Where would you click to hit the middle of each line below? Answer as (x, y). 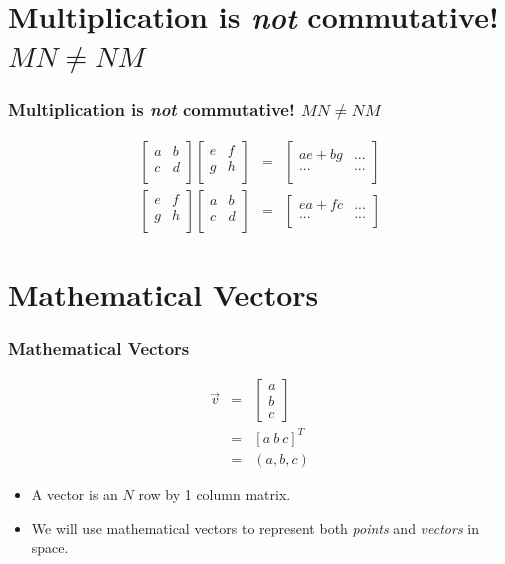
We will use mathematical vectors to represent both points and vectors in (255, 527)
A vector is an (74, 494)
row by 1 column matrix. (214, 494)
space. (50, 547)
